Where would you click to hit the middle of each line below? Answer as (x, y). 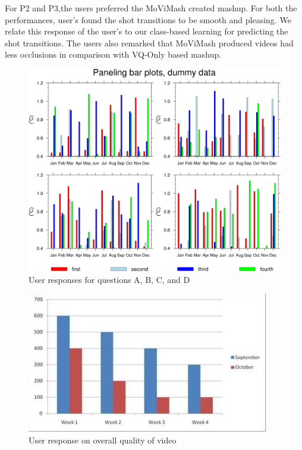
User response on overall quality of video (103, 440)
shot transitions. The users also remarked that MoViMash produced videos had (149, 43)
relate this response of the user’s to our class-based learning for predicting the (147, 31)
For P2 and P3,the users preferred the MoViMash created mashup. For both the (151, 8)
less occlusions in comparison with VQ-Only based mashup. (113, 54)
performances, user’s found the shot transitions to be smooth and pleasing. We (148, 19)
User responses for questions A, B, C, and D (109, 279)
